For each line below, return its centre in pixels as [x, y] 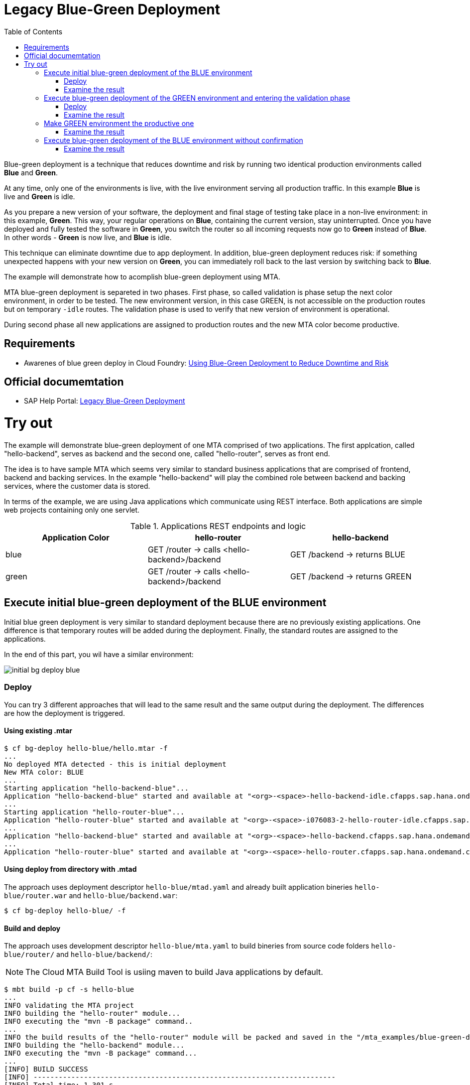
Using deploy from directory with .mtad [70, 869]
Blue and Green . [31, 172]
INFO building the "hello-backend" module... [94, 1045]
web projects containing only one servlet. [72, 510]
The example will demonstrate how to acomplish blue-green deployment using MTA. [142, 276]
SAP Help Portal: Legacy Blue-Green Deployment [105, 401]
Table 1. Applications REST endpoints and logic [218, 526]
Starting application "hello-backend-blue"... [96, 788]
